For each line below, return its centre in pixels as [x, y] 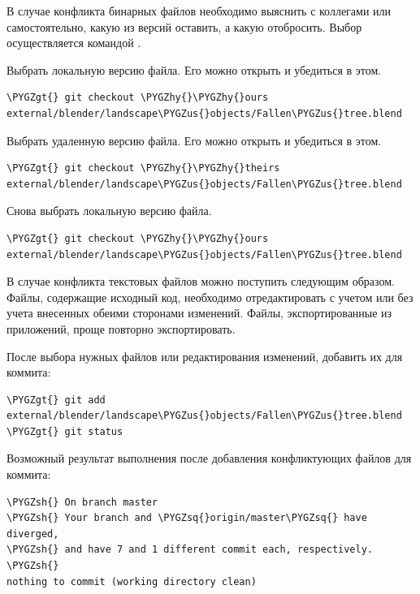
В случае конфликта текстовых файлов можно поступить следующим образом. [201, 281]
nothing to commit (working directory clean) [132, 581]
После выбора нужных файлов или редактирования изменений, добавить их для [205, 356]
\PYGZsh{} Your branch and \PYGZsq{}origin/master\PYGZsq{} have [187, 518]
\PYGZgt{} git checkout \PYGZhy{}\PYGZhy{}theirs [143, 168]
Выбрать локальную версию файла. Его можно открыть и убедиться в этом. [194, 69]
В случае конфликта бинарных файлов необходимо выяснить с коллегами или [199, 11]
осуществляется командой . [74, 43]
